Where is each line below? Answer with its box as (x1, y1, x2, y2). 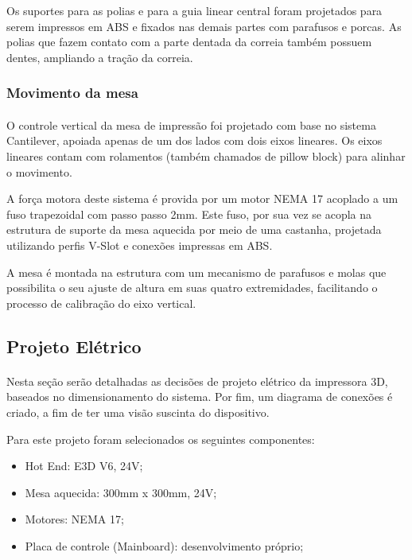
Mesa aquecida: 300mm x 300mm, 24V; (25, 484, 217, 500)
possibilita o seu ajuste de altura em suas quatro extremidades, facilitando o (6, 279, 378, 296)
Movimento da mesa (6, 83, 138, 103)
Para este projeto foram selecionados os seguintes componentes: (6, 430, 315, 447)
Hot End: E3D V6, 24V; (25, 457, 143, 474)
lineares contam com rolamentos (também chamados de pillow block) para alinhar (6, 148, 406, 164)
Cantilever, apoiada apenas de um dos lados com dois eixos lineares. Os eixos (6, 132, 383, 149)
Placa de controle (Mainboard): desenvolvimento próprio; (25, 537, 304, 554)
